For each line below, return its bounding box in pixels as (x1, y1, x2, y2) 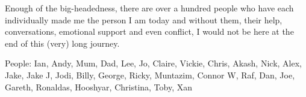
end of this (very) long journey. (5, 37, 120, 49)
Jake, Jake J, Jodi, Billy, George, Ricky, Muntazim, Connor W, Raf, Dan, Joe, (5, 68, 295, 81)
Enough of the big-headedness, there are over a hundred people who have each (5, 2, 294, 14)
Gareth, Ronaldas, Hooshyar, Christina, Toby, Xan (5, 80, 193, 93)
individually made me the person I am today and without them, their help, (5, 13, 283, 26)
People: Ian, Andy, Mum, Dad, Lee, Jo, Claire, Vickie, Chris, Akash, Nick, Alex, (5, 57, 302, 69)
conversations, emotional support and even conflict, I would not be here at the (5, 25, 294, 38)
